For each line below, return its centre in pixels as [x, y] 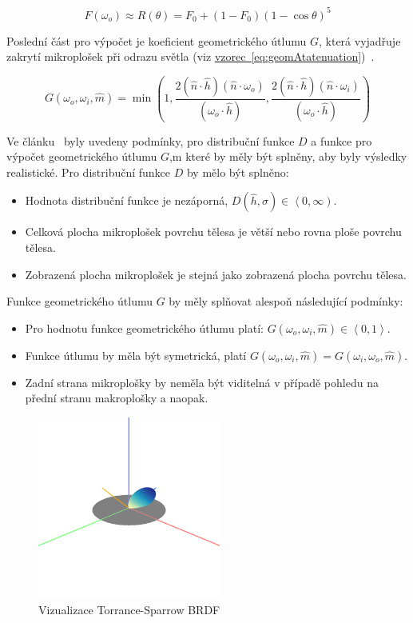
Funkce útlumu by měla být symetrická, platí [136, 355]
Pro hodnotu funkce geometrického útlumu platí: [144, 327]
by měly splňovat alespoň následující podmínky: [286, 301]
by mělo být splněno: [238, 172]
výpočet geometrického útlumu [82, 156]
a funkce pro [342, 140]
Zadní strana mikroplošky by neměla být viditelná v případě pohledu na [202, 382]
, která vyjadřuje [359, 40]
